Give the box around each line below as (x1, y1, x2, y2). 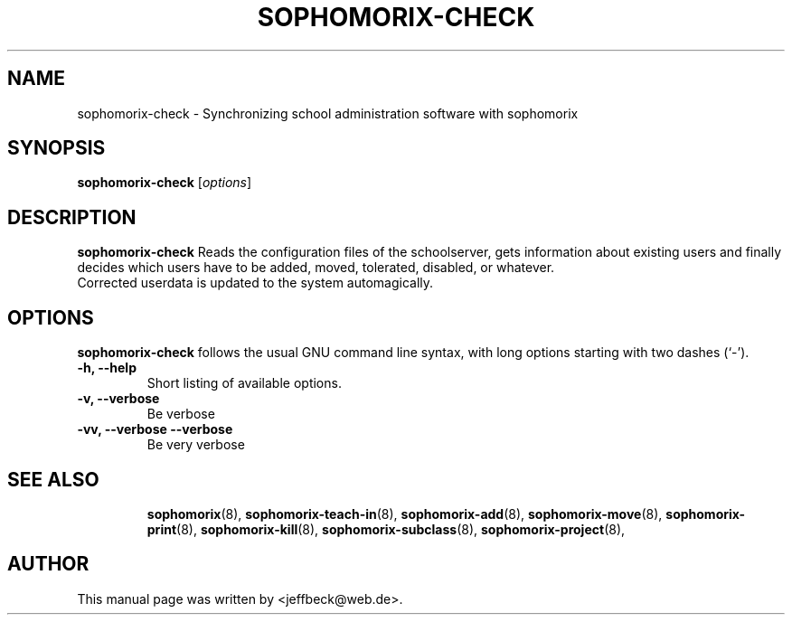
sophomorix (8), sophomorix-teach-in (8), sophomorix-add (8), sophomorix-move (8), (146, 505, 663, 522)
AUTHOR (7, 552, 90, 576)
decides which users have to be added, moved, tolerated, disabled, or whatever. (77, 259, 555, 276)
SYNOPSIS (7, 137, 106, 160)
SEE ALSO (7, 467, 99, 491)
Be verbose (146, 406, 215, 422)
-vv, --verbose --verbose (77, 421, 233, 438)
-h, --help (77, 360, 137, 376)
